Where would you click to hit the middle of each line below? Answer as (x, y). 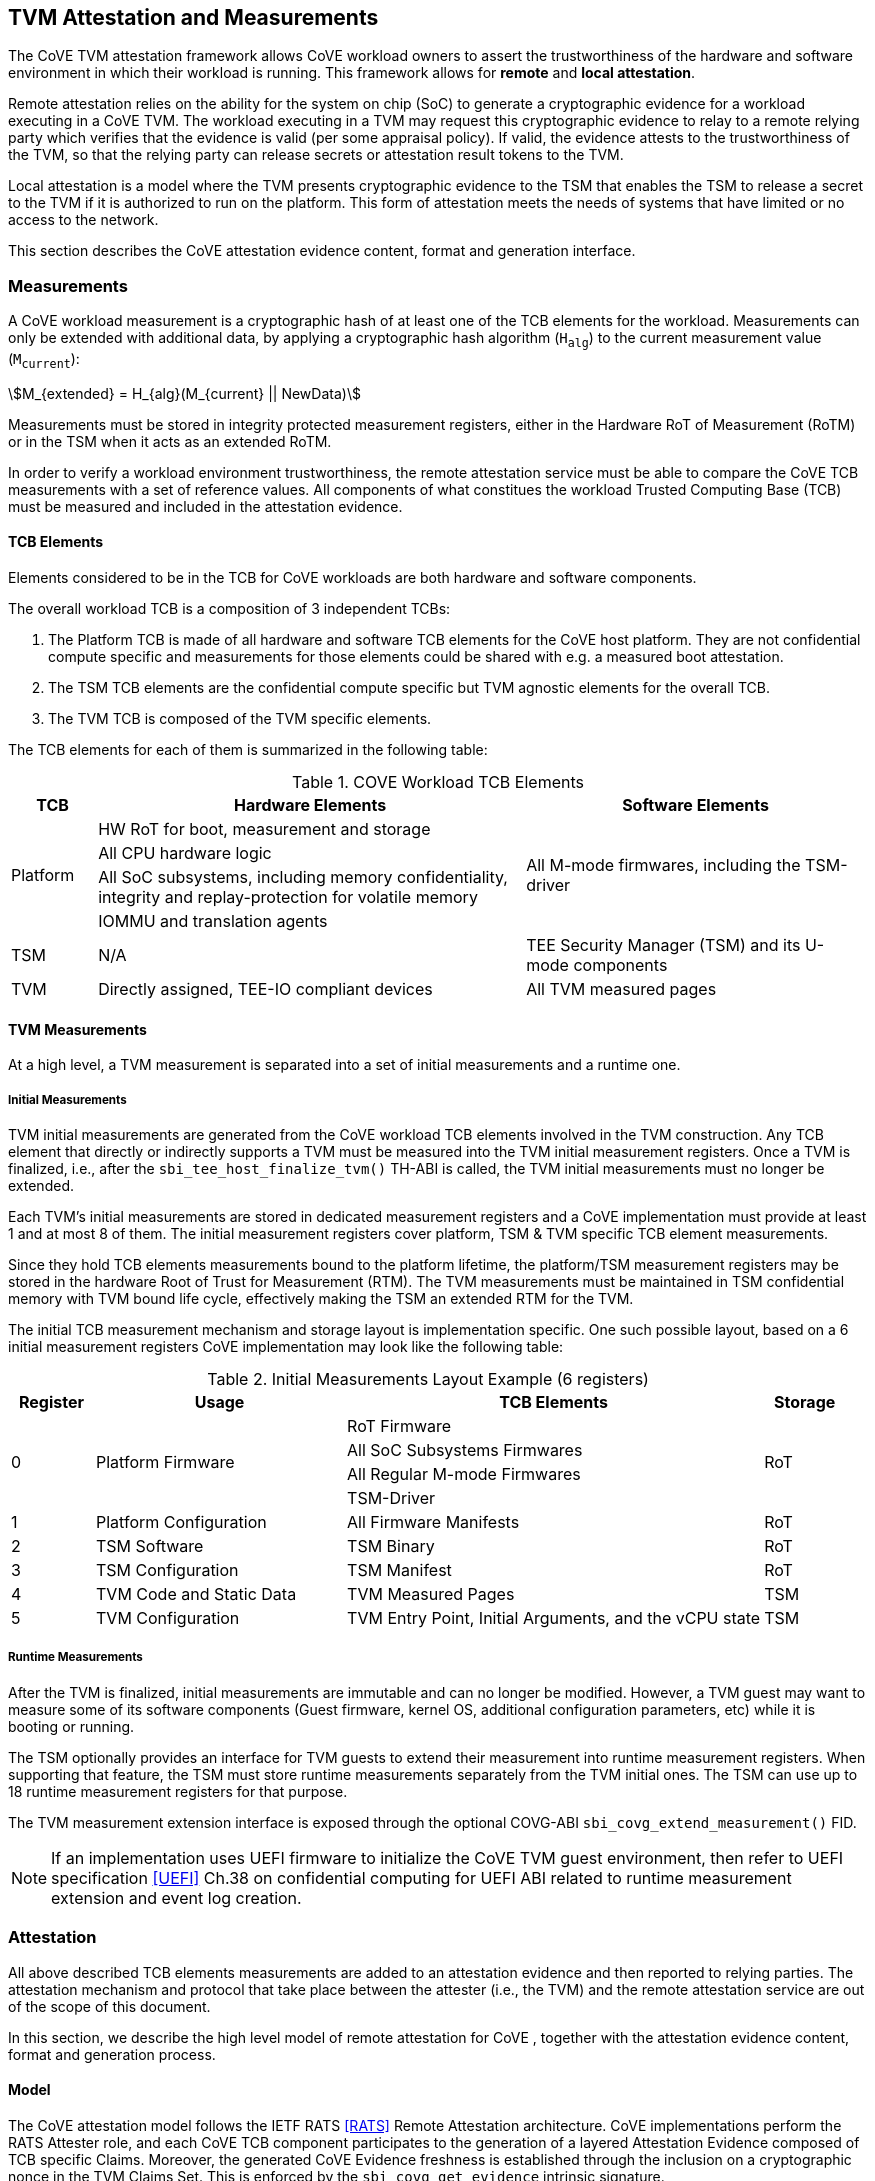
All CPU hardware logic (185, 852)
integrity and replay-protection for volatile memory (288, 896)
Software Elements (696, 804)
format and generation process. (112, 2054)
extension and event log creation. (176, 1897)
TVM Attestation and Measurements (193, 17)
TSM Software (150, 1545)
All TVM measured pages (621, 988)
